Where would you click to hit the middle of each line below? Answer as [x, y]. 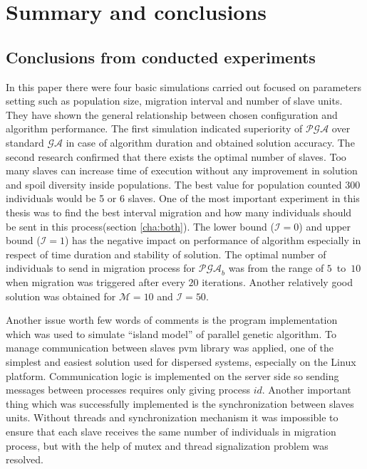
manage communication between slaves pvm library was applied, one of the [170, 348]
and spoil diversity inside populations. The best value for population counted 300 [183, 184]
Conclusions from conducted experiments [161, 57]
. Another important [306, 390]
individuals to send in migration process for [101, 268]
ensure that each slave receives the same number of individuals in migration [171, 432]
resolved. [25, 459]
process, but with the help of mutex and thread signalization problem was [167, 445]
